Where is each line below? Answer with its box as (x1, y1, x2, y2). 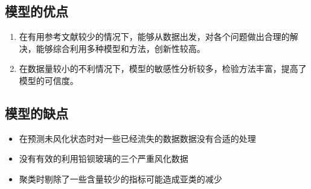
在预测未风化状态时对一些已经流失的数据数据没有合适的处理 (19, 132, 256, 144)
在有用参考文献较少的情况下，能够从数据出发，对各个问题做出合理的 (19, 30, 290, 43)
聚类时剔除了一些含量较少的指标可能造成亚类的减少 (19, 172, 222, 185)
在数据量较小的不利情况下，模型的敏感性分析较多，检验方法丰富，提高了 (19, 62, 307, 75)
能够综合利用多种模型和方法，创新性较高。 (36, 42, 205, 54)
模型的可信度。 (19, 74, 79, 86)
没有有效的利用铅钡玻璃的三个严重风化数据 (19, 152, 188, 165)
